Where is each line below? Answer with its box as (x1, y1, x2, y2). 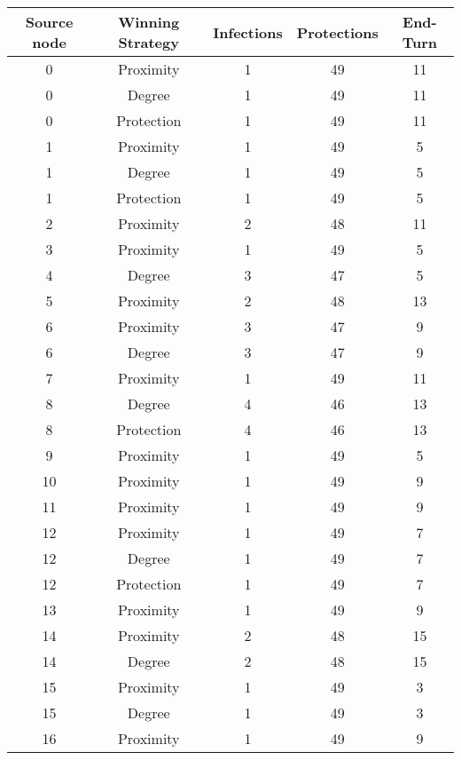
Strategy (118, 32, 179, 52)
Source (25, 12, 74, 32)
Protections (296, 21, 379, 43)
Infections (213, 21, 283, 43)
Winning (118, 12, 180, 32)
